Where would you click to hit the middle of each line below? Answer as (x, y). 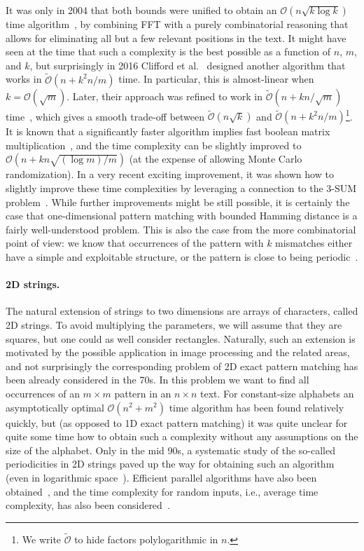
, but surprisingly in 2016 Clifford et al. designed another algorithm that (188, 65)
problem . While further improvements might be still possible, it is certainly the (178, 202)
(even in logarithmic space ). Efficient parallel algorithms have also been (161, 477)
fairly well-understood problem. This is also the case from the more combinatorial (181, 229)
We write (42, 539)
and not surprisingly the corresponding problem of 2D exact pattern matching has (182, 366)
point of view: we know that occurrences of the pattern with (135, 243)
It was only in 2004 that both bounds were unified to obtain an (141, 10)
